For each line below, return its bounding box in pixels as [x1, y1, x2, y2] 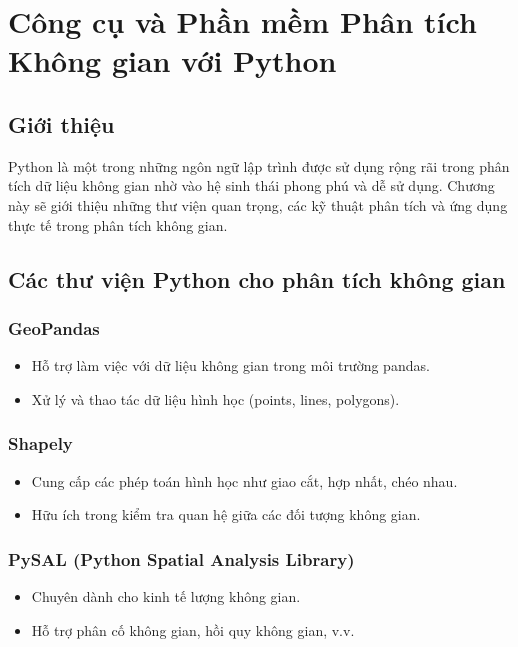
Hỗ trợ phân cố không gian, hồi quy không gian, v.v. [31, 619, 355, 640]
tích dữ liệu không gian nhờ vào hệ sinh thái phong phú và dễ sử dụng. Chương [8, 175, 495, 196]
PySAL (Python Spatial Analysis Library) [8, 546, 355, 571]
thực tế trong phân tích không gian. [8, 214, 228, 235]
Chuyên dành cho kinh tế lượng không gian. [31, 585, 301, 606]
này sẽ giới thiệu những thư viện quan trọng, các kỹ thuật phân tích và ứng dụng [8, 194, 508, 215]
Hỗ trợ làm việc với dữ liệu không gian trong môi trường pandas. [31, 355, 430, 376]
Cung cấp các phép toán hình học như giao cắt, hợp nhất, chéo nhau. [31, 470, 458, 491]
